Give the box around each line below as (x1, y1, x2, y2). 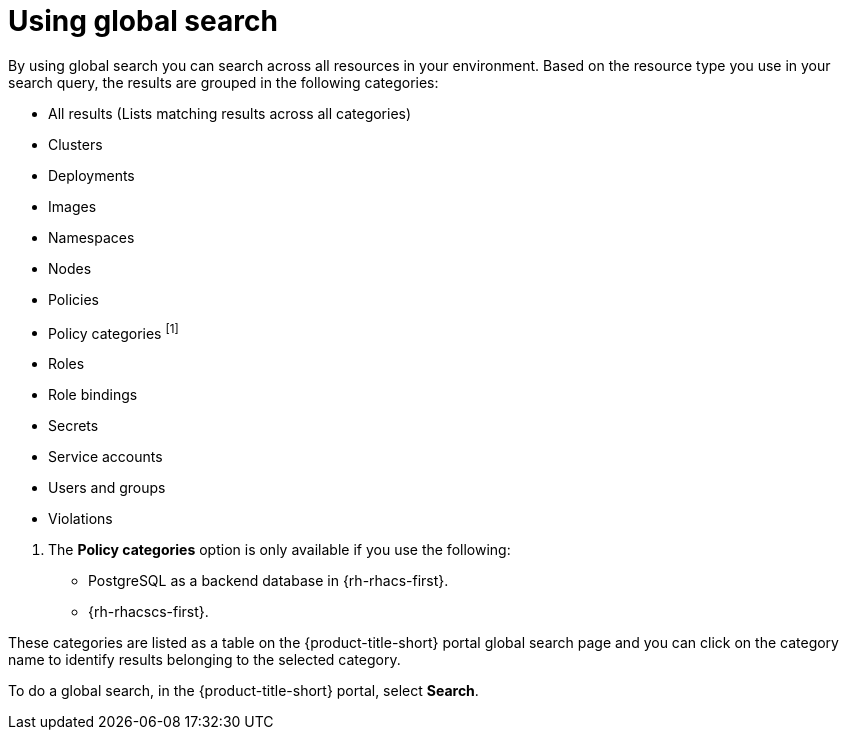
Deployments (48, 166, 135, 184)
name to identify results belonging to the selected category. (8, 651, 401, 669)
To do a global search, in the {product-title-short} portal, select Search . (8, 682, 479, 700)
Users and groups (48, 479, 166, 497)
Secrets (48, 417, 99, 435)
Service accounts (48, 448, 163, 466)
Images (48, 197, 97, 215)
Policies (48, 290, 99, 308)
